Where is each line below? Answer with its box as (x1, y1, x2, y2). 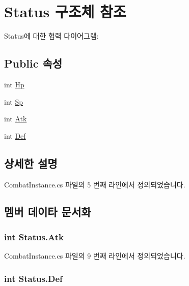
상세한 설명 (4, 155, 58, 171)
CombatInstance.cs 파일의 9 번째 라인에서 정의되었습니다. (4, 250, 185, 261)
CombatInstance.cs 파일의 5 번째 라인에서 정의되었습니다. (4, 179, 185, 189)
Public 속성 (4, 55, 63, 71)
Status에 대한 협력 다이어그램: (4, 30, 99, 41)
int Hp (4, 79, 24, 89)
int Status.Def (4, 272, 63, 284)
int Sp (4, 96, 23, 107)
